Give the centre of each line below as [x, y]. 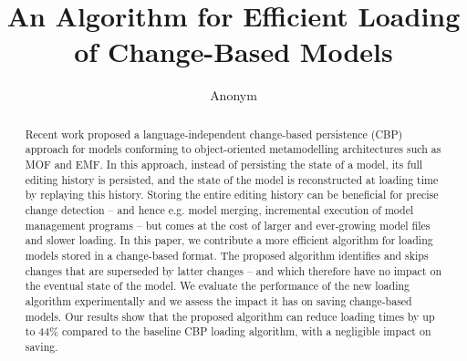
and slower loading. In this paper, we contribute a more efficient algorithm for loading [229, 240]
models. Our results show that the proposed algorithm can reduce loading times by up [230, 316]
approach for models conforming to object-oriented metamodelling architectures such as [233, 149]
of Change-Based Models [233, 52]
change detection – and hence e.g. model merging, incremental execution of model [219, 209]
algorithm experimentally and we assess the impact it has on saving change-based [218, 300]
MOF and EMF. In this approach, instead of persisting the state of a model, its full [224, 165]
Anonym [233, 95]
